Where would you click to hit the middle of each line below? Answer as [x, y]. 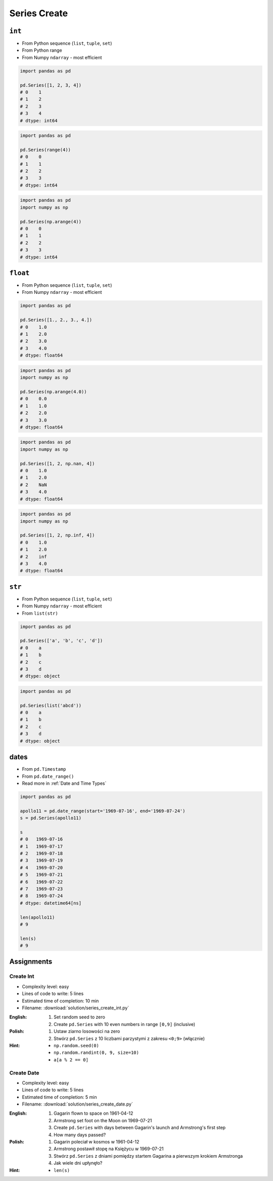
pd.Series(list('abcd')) [51, 705]
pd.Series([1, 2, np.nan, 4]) [57, 463]
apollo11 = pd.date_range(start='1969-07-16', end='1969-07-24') [103, 811]
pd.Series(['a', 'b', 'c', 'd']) [61, 641]
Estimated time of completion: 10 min [60, 1001]
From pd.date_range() [48, 776]
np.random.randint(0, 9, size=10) [96, 1053]
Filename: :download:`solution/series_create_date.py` [78, 1104]
